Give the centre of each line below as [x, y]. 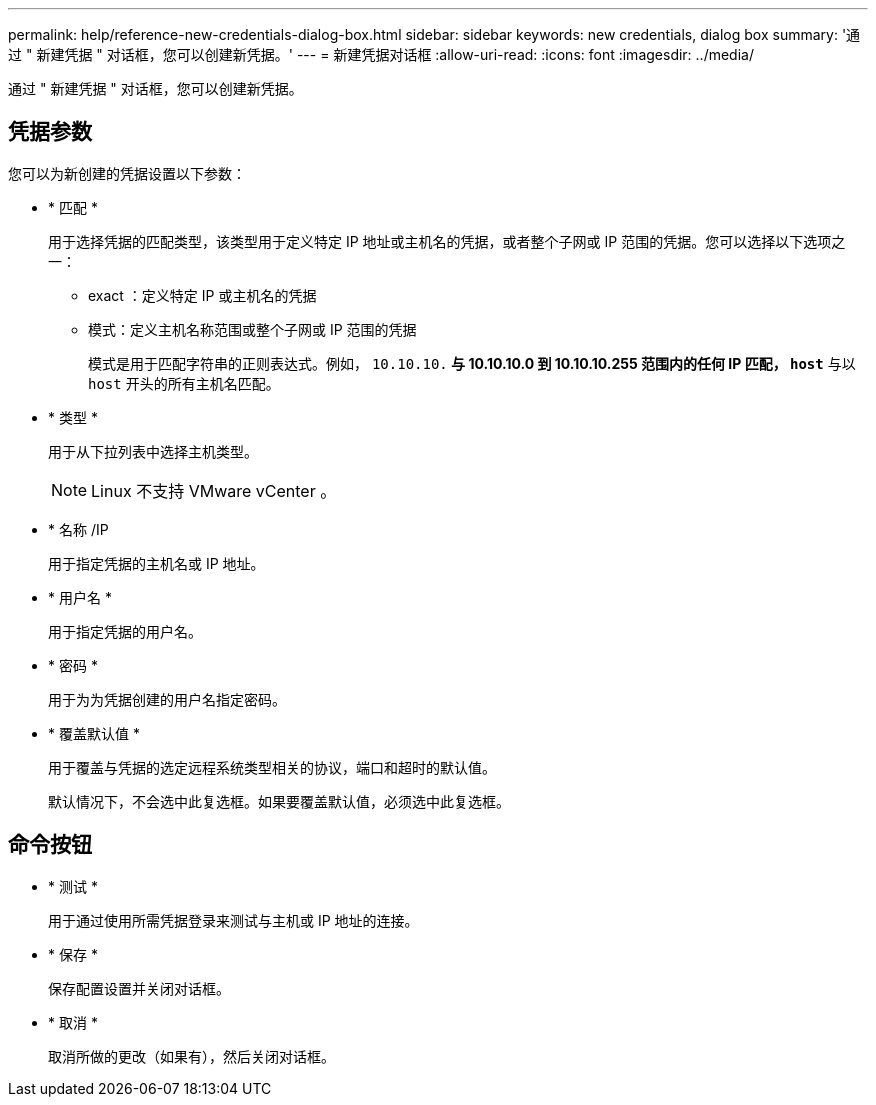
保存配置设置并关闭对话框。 [139, 988]
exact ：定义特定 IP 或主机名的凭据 [202, 295]
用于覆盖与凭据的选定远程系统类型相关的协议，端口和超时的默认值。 [272, 767]
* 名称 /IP [78, 529]
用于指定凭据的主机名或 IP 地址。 [156, 563]
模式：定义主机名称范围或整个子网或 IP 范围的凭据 [252, 329]
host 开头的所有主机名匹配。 [184, 383]
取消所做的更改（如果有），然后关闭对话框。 [191, 1056]
